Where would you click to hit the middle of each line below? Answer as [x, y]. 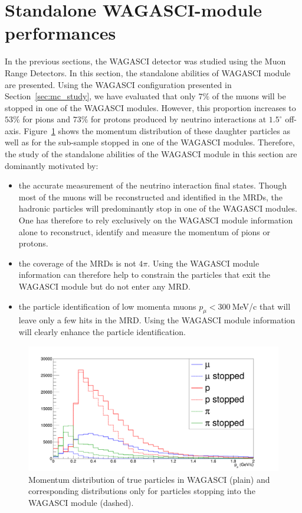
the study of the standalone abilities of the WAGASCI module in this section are [151, 154]
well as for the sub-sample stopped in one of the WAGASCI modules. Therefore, [150, 142]
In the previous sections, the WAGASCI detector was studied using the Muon [145, 61]
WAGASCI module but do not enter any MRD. [104, 286]
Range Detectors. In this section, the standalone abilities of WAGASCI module [148, 72]
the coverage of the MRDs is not [77, 263]
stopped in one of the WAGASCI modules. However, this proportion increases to [150, 107]
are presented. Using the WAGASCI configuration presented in [118, 84]
